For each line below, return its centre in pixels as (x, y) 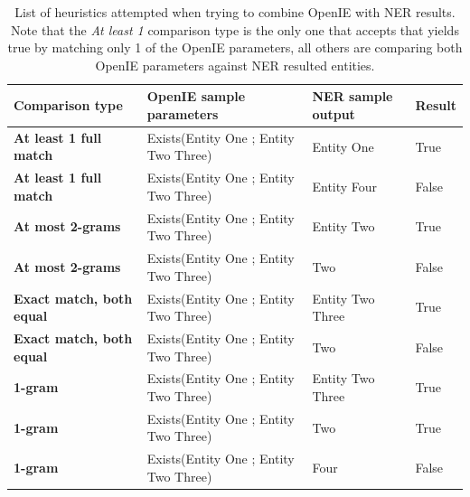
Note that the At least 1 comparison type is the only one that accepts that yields (235, 29)
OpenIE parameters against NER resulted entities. (235, 65)
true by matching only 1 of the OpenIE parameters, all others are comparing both (235, 47)
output (334, 113)
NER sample (352, 96)
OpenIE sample (196, 96)
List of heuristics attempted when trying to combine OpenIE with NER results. (235, 12)
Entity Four (345, 187)
